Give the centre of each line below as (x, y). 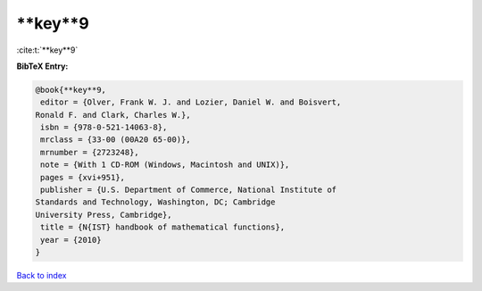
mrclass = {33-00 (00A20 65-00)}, (116, 140)
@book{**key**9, (71, 90)
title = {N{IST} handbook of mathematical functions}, (163, 227)
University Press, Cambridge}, (104, 215)
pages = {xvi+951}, (83, 177)
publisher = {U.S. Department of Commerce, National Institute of (189, 190)
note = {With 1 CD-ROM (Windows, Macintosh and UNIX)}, (165, 165)
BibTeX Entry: (42, 66)
